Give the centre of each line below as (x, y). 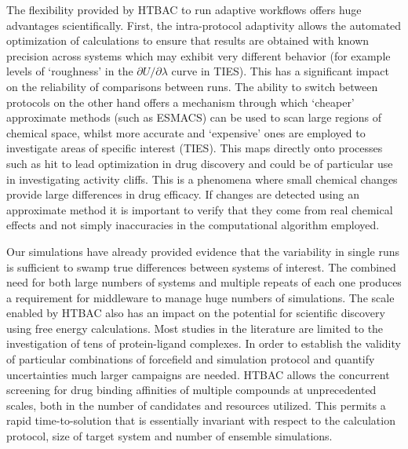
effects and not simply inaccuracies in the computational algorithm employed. (193, 225)
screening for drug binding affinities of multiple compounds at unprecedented (191, 390)
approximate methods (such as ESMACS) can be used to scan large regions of (194, 117)
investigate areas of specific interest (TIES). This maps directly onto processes (195, 148)
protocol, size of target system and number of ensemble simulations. (169, 436)
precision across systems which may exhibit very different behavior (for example (199, 55)
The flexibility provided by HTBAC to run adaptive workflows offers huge (184, 9)
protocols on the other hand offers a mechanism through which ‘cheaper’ (180, 102)
